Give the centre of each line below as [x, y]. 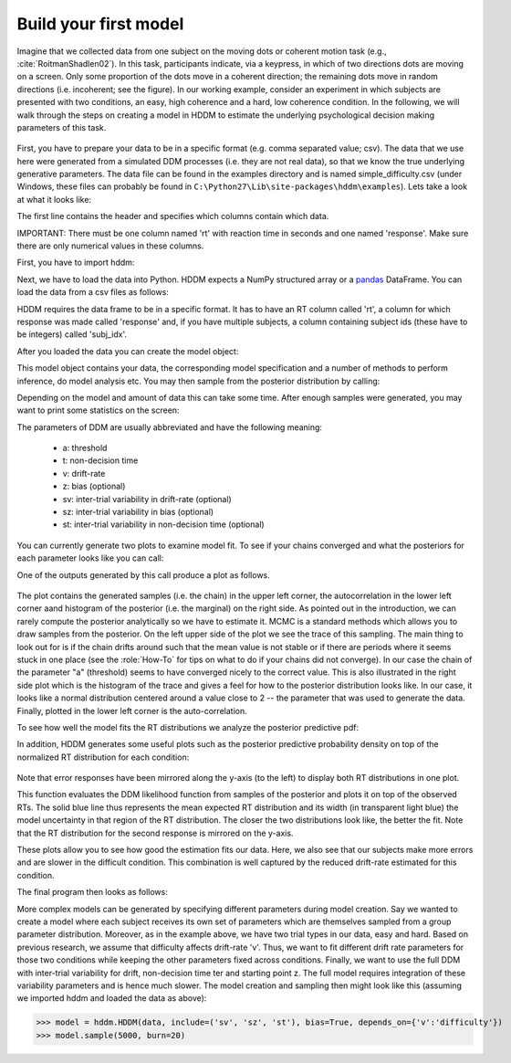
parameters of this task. [62, 127]
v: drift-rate [84, 473]
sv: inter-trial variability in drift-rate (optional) [147, 499]
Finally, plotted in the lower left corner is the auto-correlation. [132, 710]
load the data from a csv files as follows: [93, 292]
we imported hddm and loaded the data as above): [112, 998]
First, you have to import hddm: [76, 263]
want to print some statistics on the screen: [98, 410]
